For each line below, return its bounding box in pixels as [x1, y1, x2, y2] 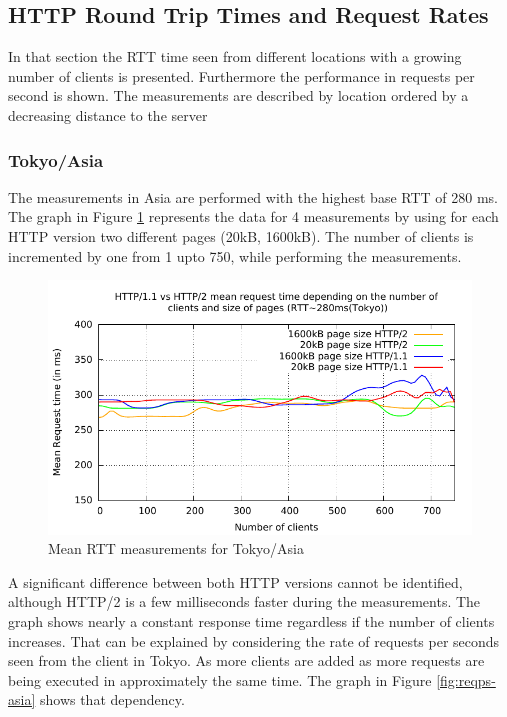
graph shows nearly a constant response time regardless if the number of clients [8, 610, 495, 631]
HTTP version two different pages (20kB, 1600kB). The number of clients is [8, 225, 474, 246]
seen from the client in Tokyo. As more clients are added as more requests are [8, 650, 485, 671]
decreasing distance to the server [8, 104, 208, 125]
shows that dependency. [39, 689, 185, 710]
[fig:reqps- [436, 669, 496, 690]
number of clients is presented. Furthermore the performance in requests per [8, 65, 475, 86]
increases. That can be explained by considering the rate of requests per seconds [8, 630, 500, 651]
